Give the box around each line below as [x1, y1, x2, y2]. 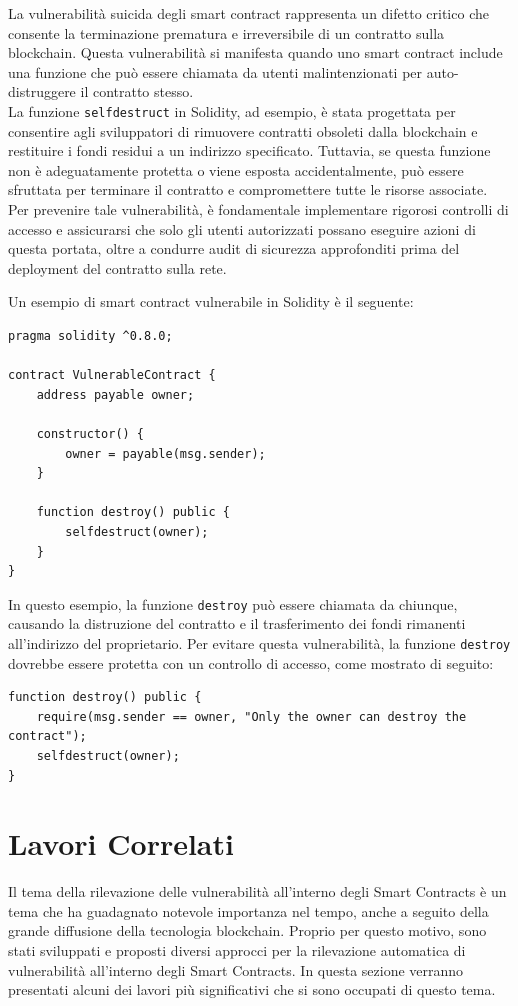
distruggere [8, 81, 76, 102]
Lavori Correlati [8, 823, 234, 864]
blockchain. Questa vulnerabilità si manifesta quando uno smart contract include [8, 42, 503, 63]
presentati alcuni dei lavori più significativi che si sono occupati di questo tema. [8, 979, 496, 1000]
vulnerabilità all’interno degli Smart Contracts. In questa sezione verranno [8, 959, 464, 980]
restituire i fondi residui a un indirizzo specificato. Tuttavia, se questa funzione [8, 140, 491, 161]
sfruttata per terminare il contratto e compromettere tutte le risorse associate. [8, 179, 488, 200]
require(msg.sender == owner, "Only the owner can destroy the [36, 709, 467, 724]
